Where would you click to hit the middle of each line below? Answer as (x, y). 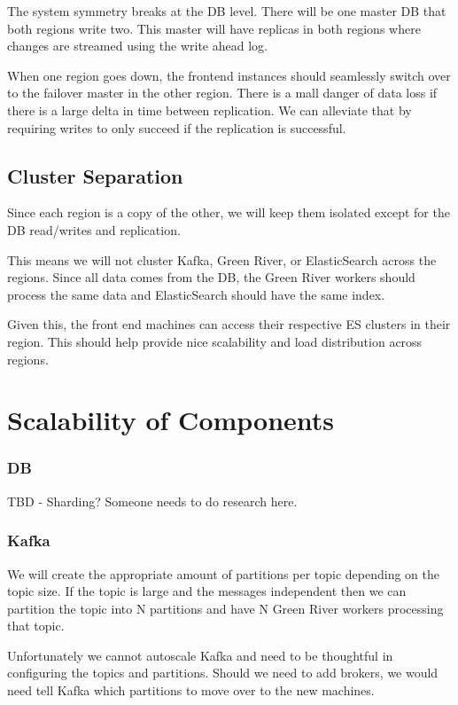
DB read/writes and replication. (94, 229)
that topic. (36, 626)
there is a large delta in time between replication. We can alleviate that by (210, 110)
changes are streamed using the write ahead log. (137, 46)
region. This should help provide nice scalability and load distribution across (215, 341)
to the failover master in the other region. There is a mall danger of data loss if (222, 93)
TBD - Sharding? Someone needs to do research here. (152, 501)
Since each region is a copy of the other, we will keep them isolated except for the (229, 212)
